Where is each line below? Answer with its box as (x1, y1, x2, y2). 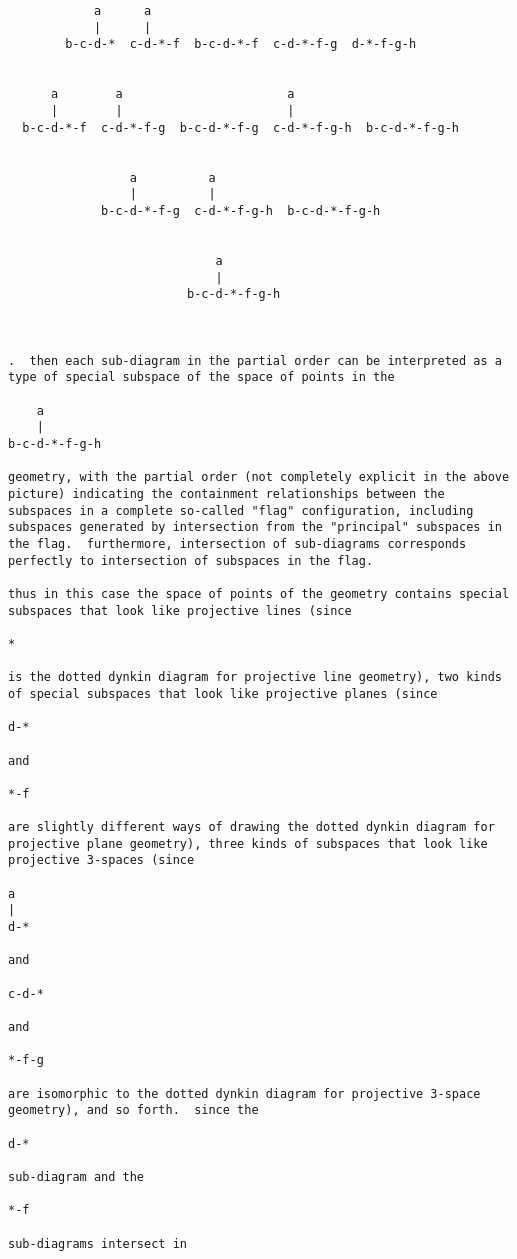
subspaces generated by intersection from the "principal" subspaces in (8, 520, 502, 535)
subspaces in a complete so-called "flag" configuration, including (8, 503, 474, 518)
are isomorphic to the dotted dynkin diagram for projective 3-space (8, 1086, 481, 1101)
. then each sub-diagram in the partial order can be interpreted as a (8, 353, 502, 368)
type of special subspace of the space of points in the (8, 370, 395, 385)
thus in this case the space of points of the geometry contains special (8, 586, 510, 601)
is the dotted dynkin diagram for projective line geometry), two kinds (8, 670, 502, 685)
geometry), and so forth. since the (8, 1103, 259, 1118)
